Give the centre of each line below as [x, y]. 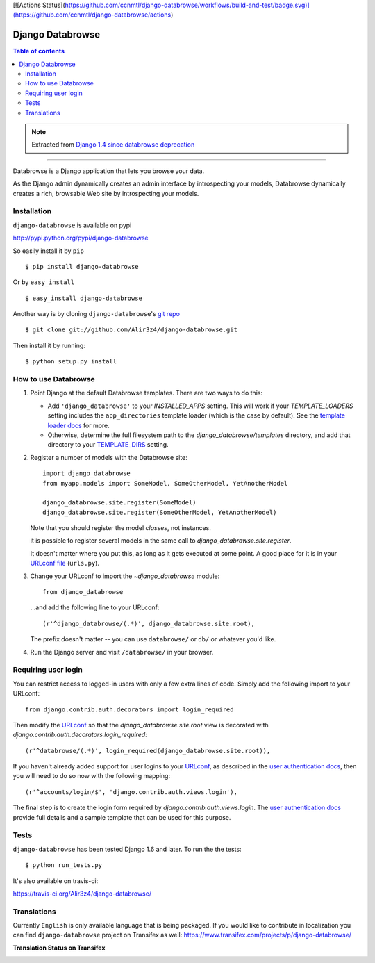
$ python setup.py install [71, 362]
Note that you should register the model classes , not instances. [121, 528]
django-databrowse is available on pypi [72, 225]
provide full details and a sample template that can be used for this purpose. [122, 817]
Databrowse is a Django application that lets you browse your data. [109, 171]
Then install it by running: [49, 345]
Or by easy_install [44, 282]
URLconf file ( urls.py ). [65, 563]
